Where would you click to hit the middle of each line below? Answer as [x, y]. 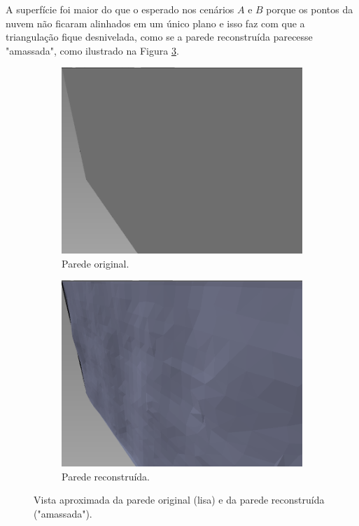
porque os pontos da [310, 9]
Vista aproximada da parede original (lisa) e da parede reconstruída [179, 500]
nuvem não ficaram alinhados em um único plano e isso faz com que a [155, 23]
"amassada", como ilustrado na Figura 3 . [92, 50]
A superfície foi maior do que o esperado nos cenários [120, 9]
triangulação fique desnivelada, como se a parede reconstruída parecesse [159, 37]
